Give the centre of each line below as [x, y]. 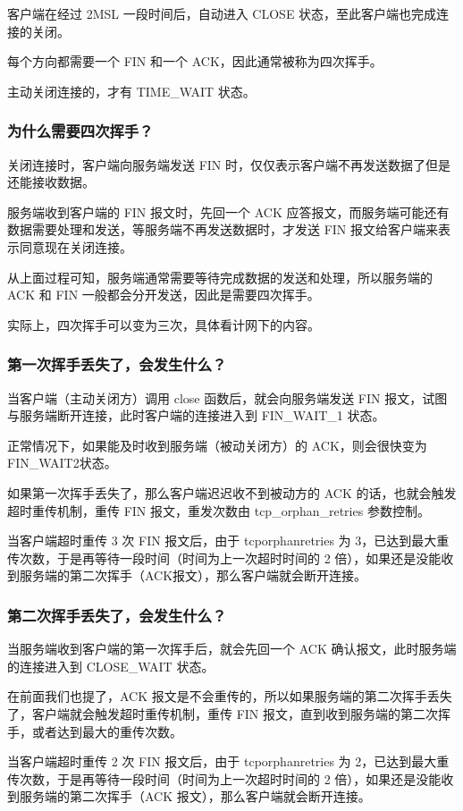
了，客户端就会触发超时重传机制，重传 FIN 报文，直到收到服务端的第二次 [223, 713]
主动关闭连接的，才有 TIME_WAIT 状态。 [131, 91]
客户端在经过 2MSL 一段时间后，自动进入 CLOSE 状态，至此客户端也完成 [222, 13]
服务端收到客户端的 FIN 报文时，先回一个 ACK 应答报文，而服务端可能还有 [228, 211]
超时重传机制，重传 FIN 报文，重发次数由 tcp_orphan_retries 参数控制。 [219, 510]
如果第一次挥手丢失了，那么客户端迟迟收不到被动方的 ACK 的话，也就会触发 [232, 492]
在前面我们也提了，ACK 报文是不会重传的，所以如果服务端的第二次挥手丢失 [230, 696]
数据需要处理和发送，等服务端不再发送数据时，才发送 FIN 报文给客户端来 [223, 229]
